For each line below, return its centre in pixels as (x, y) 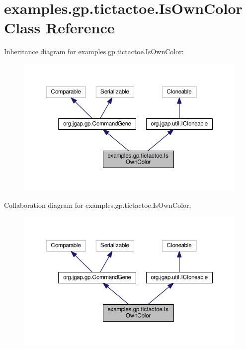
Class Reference (59, 28)
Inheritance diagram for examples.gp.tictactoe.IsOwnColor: (94, 51)
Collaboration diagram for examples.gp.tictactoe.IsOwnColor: (98, 205)
